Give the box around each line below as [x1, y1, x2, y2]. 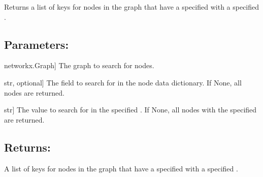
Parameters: [4, 36, 69, 52]
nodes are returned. [4, 87, 64, 98]
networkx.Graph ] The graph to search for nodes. [4, 60, 154, 71]
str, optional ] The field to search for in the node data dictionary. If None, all [4, 77, 242, 87]
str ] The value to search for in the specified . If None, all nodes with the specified [4, 104, 257, 115]
